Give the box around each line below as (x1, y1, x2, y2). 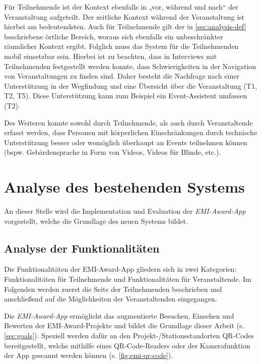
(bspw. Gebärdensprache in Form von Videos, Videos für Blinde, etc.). (4, 147, 221, 157)
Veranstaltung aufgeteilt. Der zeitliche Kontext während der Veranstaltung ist (4, 11, 245, 22)
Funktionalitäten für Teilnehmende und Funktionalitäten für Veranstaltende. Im (4, 274, 251, 284)
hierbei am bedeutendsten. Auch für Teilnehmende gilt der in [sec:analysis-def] (4, 21, 246, 32)
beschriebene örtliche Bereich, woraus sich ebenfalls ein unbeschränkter (4, 31, 223, 41)
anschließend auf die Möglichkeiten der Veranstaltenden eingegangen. (4, 293, 217, 304)
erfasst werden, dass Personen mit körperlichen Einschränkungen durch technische (4, 127, 257, 138)
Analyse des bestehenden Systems (4, 176, 245, 197)
